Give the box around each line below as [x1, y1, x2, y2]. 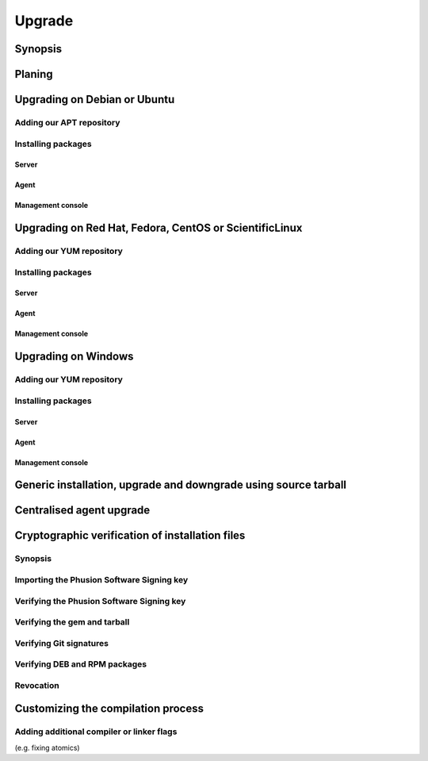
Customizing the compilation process [14, 702, 204, 716]
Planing [14, 67, 53, 81]
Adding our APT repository [14, 117, 120, 128]
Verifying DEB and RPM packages [14, 659, 147, 670]
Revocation [14, 679, 59, 690]
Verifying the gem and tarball [14, 617, 130, 628]
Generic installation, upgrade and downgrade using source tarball [14, 479, 347, 492]
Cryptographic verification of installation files [14, 528, 246, 543]
